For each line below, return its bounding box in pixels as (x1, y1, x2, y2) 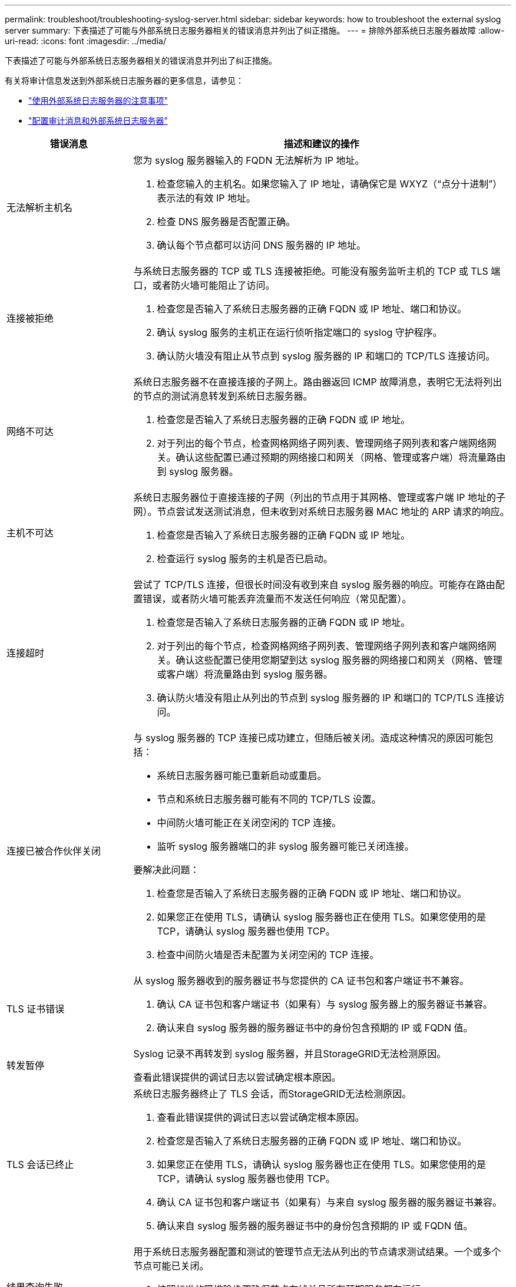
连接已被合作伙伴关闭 (6, 845, 101, 857)
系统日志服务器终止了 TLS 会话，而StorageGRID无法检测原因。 (133, 1088, 412, 1100)
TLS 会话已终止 (6, 1159, 74, 1170)
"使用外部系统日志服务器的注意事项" (28, 95, 168, 105)
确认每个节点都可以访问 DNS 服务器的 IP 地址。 (157, 239, 366, 251)
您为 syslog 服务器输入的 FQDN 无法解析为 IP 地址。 (133, 154, 365, 166)
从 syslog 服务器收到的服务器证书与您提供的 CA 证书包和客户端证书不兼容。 (133, 975, 469, 986)
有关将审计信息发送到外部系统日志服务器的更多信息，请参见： (5, 75, 244, 85)
